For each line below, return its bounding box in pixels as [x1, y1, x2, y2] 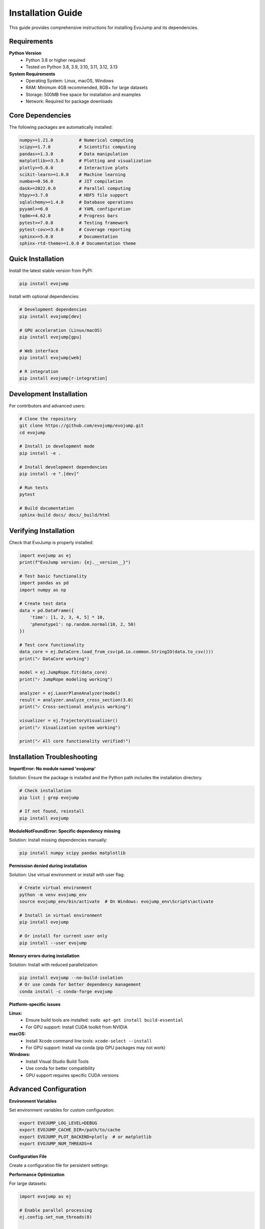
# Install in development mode [19, 443, 95, 449]
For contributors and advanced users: [9, 403, 85, 409]
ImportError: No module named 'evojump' [9, 765, 96, 771]
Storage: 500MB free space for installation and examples [26, 91, 141, 97]
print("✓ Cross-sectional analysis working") [19, 704, 131, 710]
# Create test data [19, 601, 66, 607]
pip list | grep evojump [19, 794, 79, 800]
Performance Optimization [9, 1171, 65, 1177]
